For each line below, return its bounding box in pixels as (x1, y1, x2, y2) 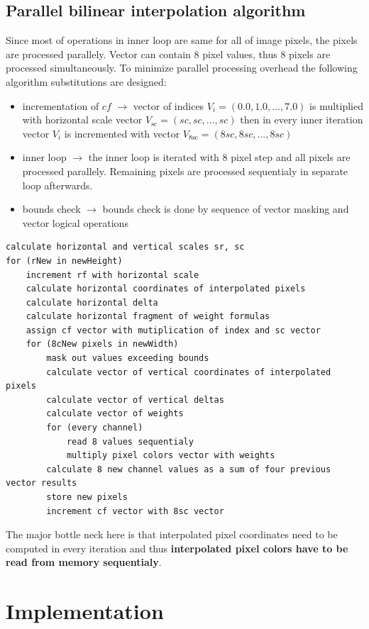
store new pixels (46, 492, 128, 503)
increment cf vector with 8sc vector (46, 506, 224, 516)
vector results (6, 478, 77, 489)
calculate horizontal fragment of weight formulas (26, 311, 270, 322)
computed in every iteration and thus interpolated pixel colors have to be (6, 540, 348, 555)
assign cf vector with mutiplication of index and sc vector (26, 325, 321, 335)
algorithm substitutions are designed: (6, 74, 167, 89)
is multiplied (309, 98, 363, 113)
